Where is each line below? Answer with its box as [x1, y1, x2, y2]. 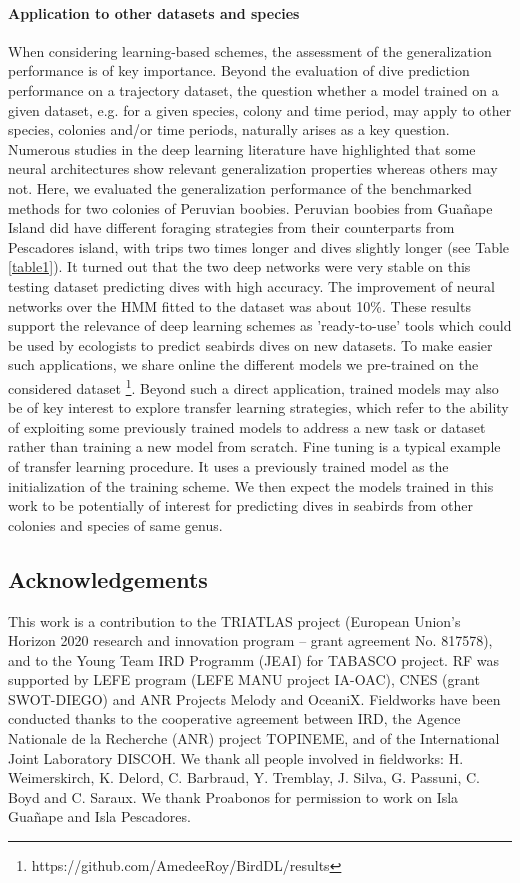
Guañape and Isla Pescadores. [8, 806, 191, 827]
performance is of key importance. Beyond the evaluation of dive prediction [8, 60, 470, 81]
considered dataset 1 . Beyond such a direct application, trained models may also [8, 374, 499, 398]
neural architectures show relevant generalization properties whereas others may [8, 158, 498, 179]
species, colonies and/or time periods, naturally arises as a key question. [8, 119, 450, 140]
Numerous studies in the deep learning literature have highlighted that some [8, 138, 476, 159]
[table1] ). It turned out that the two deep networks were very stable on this [8, 256, 471, 277]
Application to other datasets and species [8, 2, 300, 23]
